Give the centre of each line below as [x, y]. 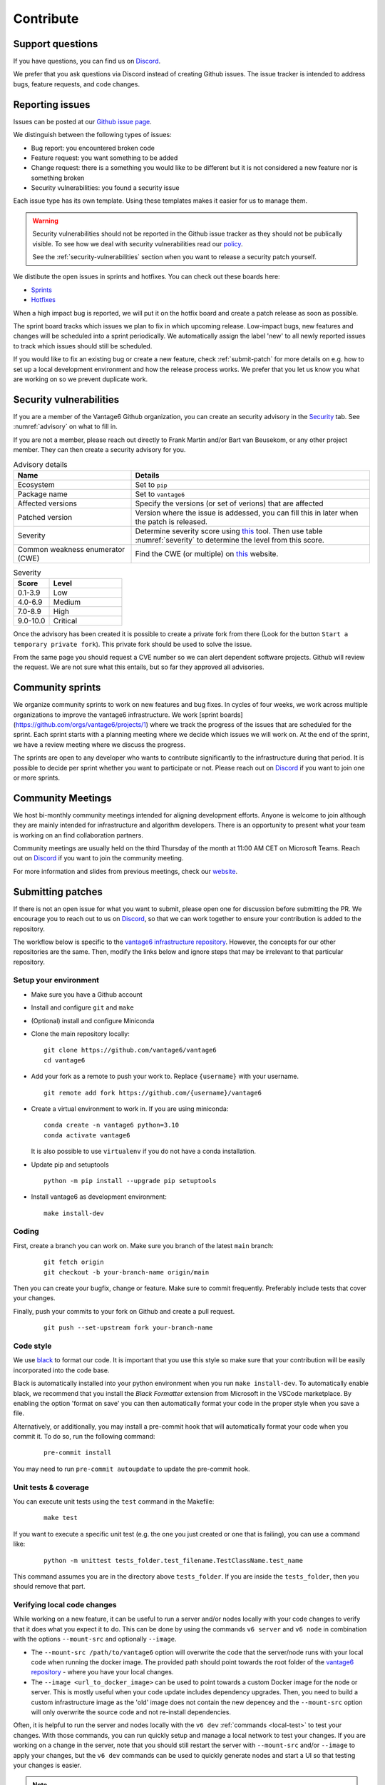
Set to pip [151, 484]
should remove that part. [49, 1587]
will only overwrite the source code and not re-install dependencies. [131, 1712]
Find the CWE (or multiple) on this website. [207, 553]
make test [61, 1518]
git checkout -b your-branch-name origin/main [127, 1272]
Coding [26, 1232]
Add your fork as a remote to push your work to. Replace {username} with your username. [165, 1076]
